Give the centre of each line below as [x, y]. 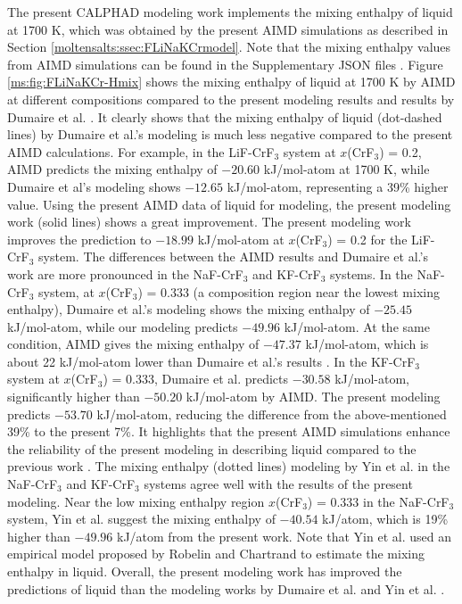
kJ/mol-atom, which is [367, 344]
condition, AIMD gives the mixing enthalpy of [133, 344]
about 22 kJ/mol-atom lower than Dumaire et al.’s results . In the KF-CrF [211, 361]
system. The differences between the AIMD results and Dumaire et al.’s [233, 256]
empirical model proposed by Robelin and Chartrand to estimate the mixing [216, 554]
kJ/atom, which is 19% [385, 519]
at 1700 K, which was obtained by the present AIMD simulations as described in [228, 29]
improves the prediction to [79, 239]
